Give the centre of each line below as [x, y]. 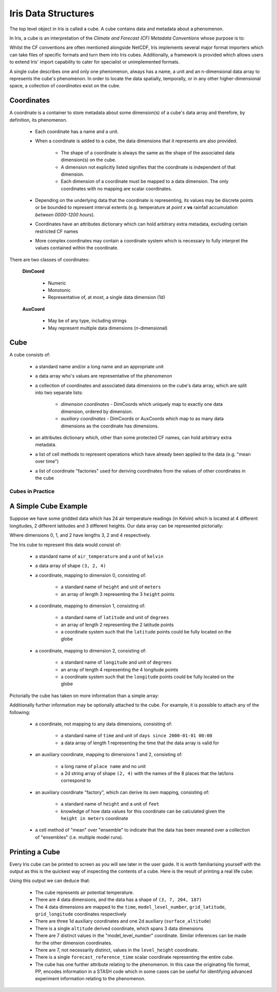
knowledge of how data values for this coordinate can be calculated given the [143, 811]
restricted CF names [57, 231]
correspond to [76, 780]
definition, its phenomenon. [38, 120]
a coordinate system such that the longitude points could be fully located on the [147, 677]
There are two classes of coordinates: [50, 259]
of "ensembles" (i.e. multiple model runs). [79, 837]
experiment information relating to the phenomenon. [90, 979]
